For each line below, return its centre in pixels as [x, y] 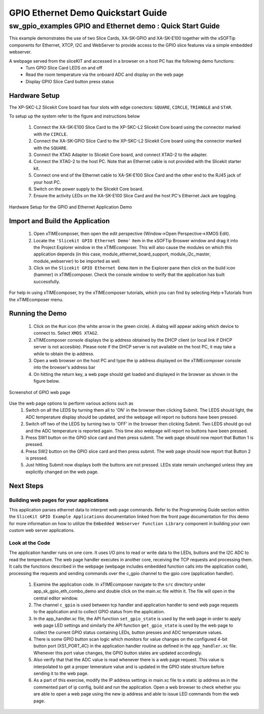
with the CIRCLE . [51, 134]
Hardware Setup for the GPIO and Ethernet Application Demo [70, 207]
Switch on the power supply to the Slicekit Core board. [88, 189]
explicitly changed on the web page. [62, 472]
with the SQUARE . [51, 148]
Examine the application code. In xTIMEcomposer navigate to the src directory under [120, 584]
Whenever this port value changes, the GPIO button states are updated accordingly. [118, 653]
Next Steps [26, 486]
